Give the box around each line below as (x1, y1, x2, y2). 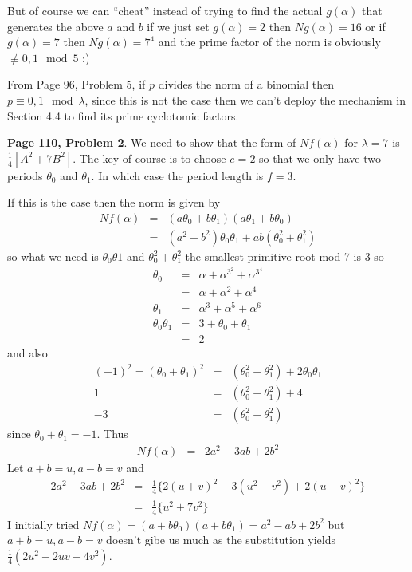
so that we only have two (259, 149, 381, 166)
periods (7, 167, 43, 183)
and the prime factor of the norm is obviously (158, 34, 381, 50)
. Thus (96, 425, 128, 442)
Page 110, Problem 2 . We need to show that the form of (7, 134, 296, 151)
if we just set (147, 18, 210, 34)
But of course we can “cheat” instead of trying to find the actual (7, 2, 323, 18)
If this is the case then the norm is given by (7, 194, 221, 211)
